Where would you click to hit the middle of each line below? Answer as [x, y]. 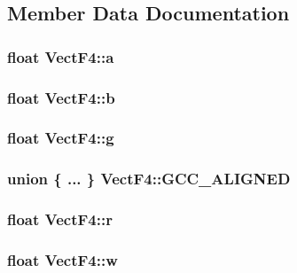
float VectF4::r [60, 219]
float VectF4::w [63, 259]
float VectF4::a [61, 56]
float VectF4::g [61, 138]
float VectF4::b [61, 97]
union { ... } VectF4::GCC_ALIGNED [149, 179]
